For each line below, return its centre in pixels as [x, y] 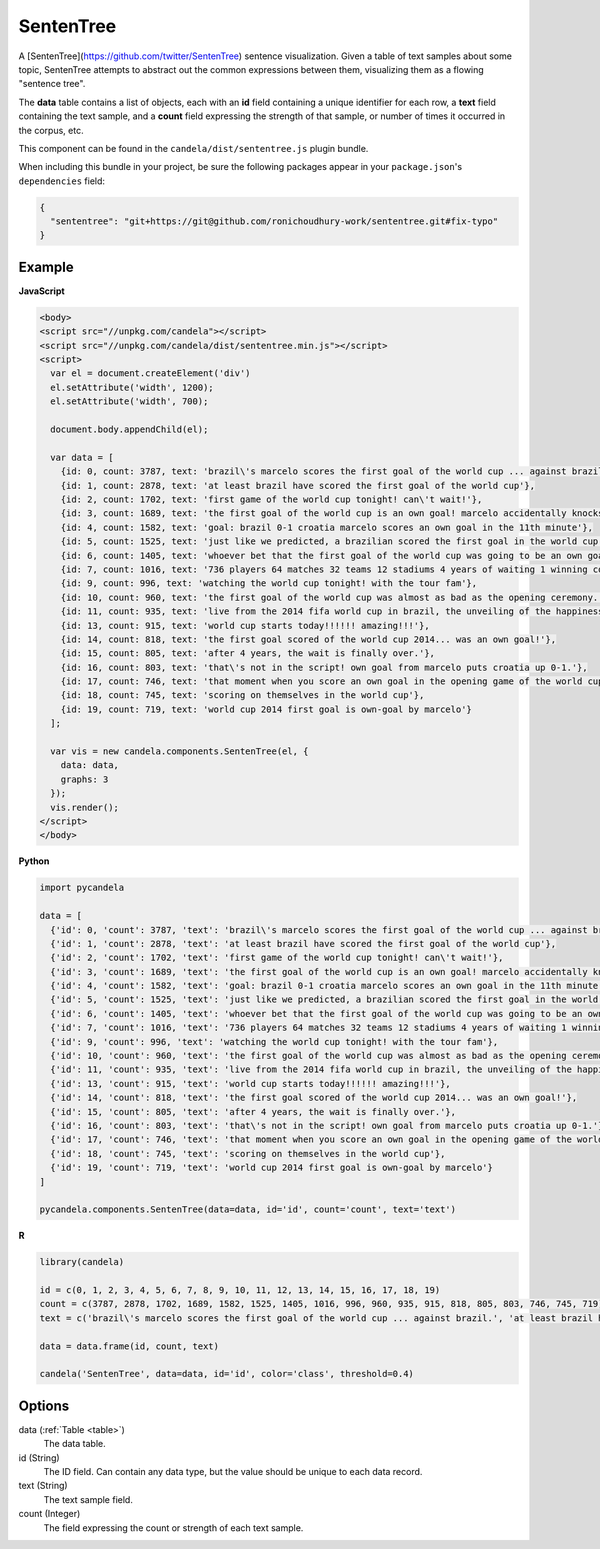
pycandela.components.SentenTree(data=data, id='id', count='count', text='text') [248, 1209]
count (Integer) [49, 1514]
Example [46, 266]
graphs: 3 [84, 779]
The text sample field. [88, 1499]
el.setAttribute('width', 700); [129, 401]
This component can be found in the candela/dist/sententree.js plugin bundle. [193, 148]
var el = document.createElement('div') [150, 373]
